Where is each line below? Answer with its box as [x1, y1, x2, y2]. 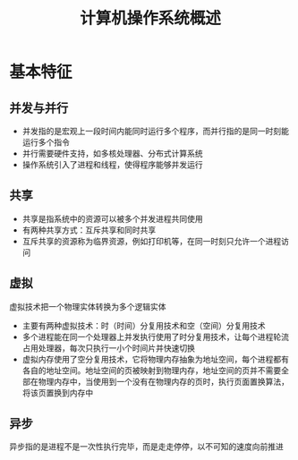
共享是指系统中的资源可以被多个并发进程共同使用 [21, 213, 203, 224]
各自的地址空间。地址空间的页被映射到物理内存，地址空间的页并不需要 [21, 364, 282, 376]
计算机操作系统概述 [79, 8, 221, 29]
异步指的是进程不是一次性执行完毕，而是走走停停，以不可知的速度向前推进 [9, 441, 284, 452]
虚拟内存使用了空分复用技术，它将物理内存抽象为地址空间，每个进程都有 [21, 354, 289, 364]
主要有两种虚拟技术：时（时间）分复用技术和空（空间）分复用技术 [21, 319, 266, 331]
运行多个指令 [21, 137, 70, 148]
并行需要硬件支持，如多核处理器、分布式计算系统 [21, 149, 203, 158]
